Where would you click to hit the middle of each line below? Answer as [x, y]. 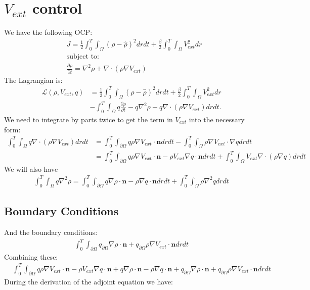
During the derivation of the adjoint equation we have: [88, 281]
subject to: [83, 57]
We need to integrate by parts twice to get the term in [88, 119]
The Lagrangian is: [33, 80]
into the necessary [217, 119]
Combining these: [31, 256]
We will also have [31, 168]
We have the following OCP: [48, 32]
